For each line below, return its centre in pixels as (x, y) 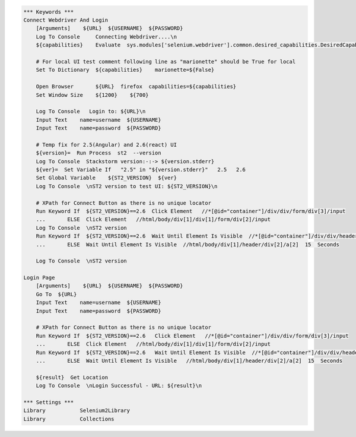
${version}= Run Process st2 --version (98, 153)
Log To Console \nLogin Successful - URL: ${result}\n (119, 386)
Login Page (39, 278)
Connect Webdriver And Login (66, 20)
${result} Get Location (72, 377)
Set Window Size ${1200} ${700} (92, 95)
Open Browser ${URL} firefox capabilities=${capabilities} (136, 87)
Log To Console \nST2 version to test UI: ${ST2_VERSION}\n (127, 186)
